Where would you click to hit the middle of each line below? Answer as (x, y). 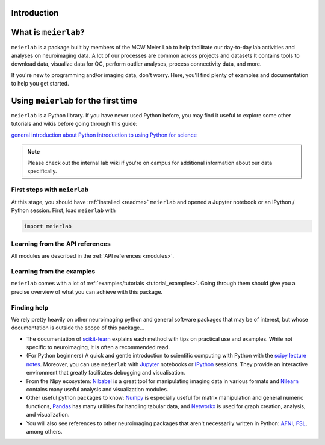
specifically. (42, 171)
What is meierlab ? (48, 32)
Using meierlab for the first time (74, 100)
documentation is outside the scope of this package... (78, 328)
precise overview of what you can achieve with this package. (87, 291)
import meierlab (48, 226)
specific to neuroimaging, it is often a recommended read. (98, 347)
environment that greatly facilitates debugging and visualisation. (106, 373)
